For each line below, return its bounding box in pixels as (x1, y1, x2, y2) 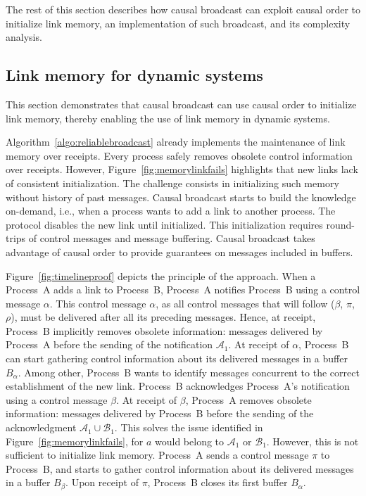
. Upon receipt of (65, 475, 139, 490)
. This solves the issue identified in (114, 420, 263, 435)
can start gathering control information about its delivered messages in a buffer (6, 351, 348, 366)
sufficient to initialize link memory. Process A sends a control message (6, 447, 309, 462)
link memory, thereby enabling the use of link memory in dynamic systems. (6, 110, 330, 125)
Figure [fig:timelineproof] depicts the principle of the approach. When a (6, 268, 316, 283)
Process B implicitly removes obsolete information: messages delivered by (6, 323, 323, 338)
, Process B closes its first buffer (147, 475, 288, 490)
